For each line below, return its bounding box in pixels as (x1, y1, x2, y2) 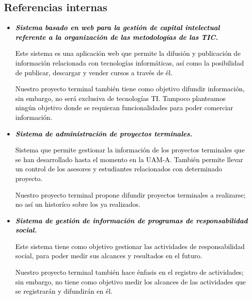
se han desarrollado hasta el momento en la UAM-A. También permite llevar (15, 154, 243, 164)
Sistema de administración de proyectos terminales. (15, 128, 192, 138)
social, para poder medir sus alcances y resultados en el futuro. (15, 250, 203, 261)
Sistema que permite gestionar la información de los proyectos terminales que (15, 145, 245, 155)
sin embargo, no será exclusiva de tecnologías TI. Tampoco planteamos (15, 93, 226, 103)
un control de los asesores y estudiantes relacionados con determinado (15, 164, 222, 174)
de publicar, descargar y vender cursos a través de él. (15, 67, 173, 77)
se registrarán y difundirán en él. (15, 286, 113, 296)
